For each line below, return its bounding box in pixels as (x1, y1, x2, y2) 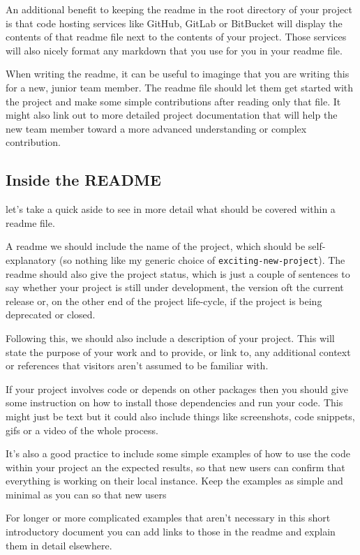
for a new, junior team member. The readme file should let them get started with (6, 80, 354, 94)
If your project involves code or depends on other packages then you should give (6, 381, 348, 396)
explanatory (6, 252, 57, 267)
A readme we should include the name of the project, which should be (6, 239, 306, 253)
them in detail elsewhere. (6, 538, 112, 552)
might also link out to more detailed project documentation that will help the (6, 108, 338, 122)
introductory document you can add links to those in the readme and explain (6, 524, 336, 539)
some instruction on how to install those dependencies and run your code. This (6, 395, 343, 410)
